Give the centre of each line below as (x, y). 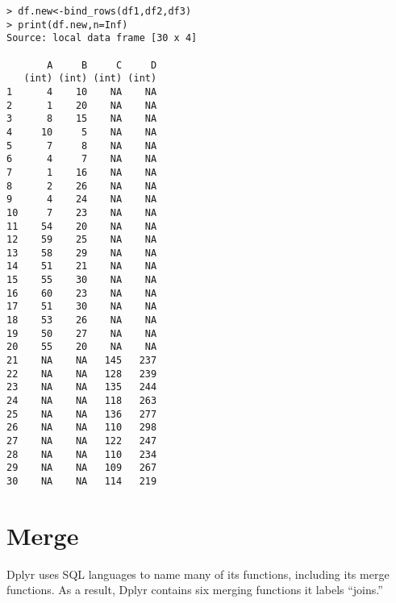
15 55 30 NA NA (82, 280)
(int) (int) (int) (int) (90, 79)
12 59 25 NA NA (82, 240)
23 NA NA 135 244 (82, 387)
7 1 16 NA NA (82, 172)
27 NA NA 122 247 (82, 441)
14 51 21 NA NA (82, 266)
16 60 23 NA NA (82, 293)
